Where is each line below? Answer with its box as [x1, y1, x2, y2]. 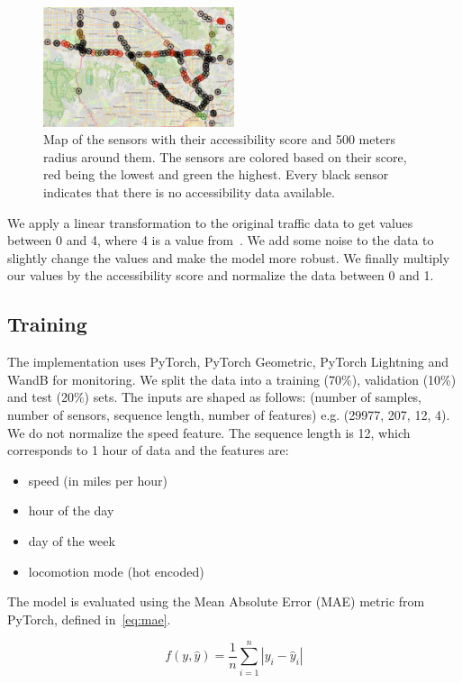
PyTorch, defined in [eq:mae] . [7, 609, 171, 628]
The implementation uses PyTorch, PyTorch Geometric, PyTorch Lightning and [7, 352, 449, 371]
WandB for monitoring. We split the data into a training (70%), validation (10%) [7, 369, 457, 388]
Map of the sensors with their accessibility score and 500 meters [43, 130, 396, 149]
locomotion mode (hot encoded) [28, 561, 204, 580]
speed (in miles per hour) [28, 470, 168, 489]
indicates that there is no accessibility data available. [43, 183, 335, 202]
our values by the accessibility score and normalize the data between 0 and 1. [7, 266, 434, 285]
